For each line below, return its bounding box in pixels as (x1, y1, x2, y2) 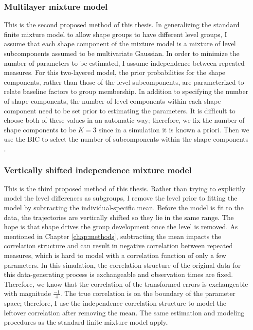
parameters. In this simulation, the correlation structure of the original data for (4, 259, 241, 270)
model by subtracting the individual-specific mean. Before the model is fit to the (4, 202, 244, 212)
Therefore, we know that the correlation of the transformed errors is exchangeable (4, 278, 248, 289)
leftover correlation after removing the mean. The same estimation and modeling (4, 307, 245, 317)
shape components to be (4, 124, 76, 134)
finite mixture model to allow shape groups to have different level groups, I (4, 29, 227, 39)
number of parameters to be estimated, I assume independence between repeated (4, 57, 245, 68)
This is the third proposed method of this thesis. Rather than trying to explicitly (4, 183, 246, 193)
